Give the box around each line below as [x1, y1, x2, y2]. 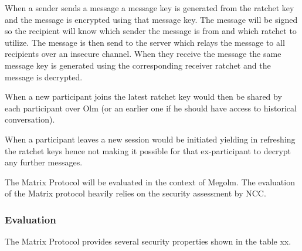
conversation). [5, 113, 55, 126]
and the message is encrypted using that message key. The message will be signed [5, 13, 298, 25]
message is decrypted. [5, 70, 83, 83]
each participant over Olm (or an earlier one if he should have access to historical [5, 101, 297, 114]
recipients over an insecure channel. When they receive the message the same [5, 48, 281, 60]
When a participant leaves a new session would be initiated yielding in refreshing [5, 133, 296, 145]
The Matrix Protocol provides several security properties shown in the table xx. [5, 235, 291, 247]
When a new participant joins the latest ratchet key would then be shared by [5, 90, 282, 103]
